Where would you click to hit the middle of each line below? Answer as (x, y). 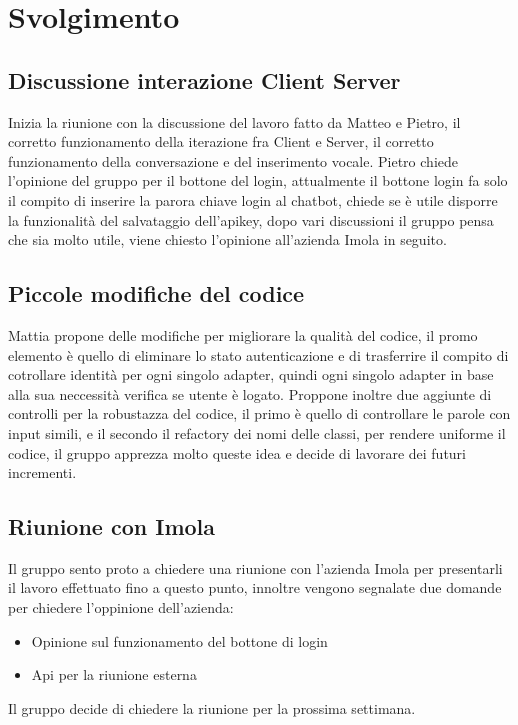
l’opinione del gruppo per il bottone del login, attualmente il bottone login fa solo (258, 180)
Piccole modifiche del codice (156, 293)
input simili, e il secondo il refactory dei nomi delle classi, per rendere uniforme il (257, 432)
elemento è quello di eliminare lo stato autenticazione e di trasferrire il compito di (258, 354)
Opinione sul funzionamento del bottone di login (179, 640)
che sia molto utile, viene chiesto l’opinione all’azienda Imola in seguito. (227, 239)
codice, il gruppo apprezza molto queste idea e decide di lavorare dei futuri (237, 452)
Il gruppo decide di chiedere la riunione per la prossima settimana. (212, 707)
